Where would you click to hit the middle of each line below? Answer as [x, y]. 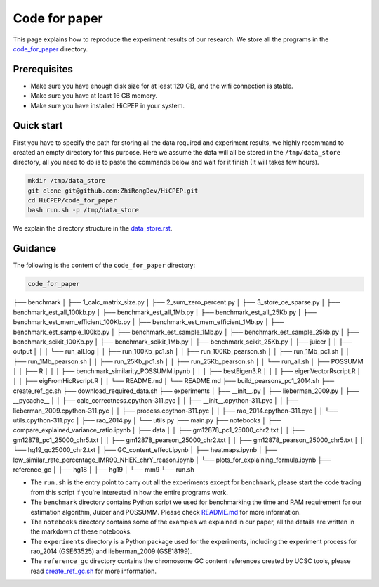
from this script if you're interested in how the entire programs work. [129, 492]
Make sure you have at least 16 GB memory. [94, 96]
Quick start [38, 125]
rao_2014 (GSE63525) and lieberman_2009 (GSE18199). [111, 551]
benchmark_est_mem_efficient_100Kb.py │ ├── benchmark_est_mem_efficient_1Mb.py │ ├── [148, 322]
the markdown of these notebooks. [81, 531]
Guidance [34, 249]
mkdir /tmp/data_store [67, 181]
